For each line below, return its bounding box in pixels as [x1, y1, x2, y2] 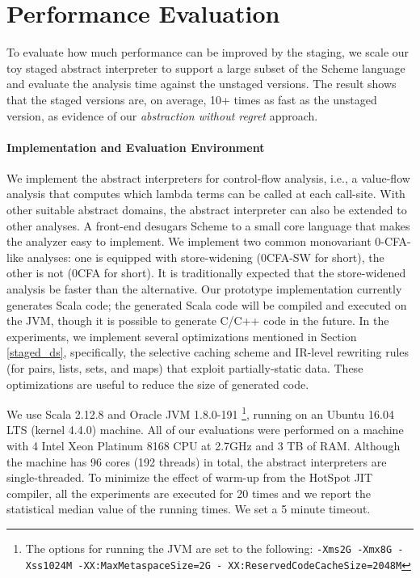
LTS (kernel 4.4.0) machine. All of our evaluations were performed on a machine [6, 421, 404, 438]
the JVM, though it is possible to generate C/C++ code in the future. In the [6, 312, 389, 329]
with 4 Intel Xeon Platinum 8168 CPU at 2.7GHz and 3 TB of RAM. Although [6, 437, 401, 454]
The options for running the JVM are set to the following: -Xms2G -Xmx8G [25, 540, 393, 557]
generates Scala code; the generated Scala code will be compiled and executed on [6, 296, 407, 313]
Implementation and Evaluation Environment [6, 138, 265, 155]
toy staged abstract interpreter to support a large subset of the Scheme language [6, 59, 405, 76]
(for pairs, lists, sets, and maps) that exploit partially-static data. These [6, 360, 363, 377]
